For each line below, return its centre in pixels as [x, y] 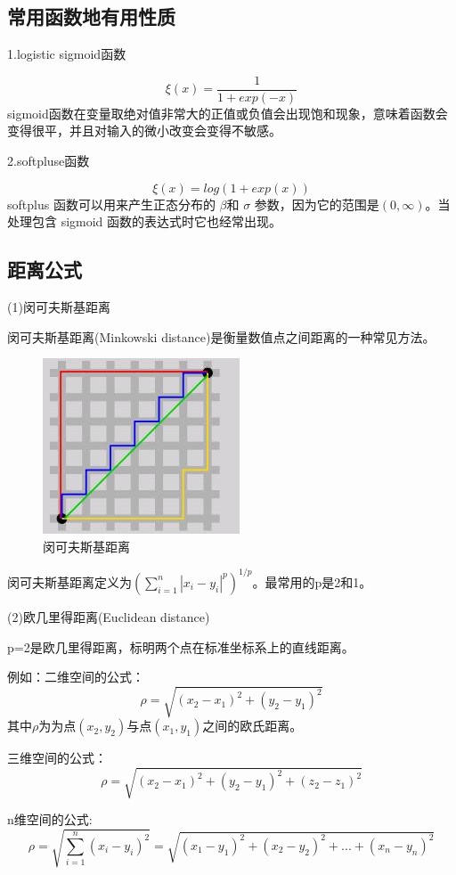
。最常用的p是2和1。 [312, 581]
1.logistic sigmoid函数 [67, 54]
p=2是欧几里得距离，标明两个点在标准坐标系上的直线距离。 [181, 646]
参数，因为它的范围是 [317, 204]
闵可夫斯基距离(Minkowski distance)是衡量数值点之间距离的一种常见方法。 [221, 336]
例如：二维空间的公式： [76, 677]
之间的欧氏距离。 [252, 726]
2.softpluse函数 [49, 161]
